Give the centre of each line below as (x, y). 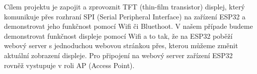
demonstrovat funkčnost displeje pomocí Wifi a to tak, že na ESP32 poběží (118, 36)
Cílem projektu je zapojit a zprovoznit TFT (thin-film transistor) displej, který (125, 6)
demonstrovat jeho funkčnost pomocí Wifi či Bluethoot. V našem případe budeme (128, 26)
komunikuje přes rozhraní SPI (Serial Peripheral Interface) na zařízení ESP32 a (125, 16)
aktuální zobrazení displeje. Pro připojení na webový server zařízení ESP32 (118, 55)
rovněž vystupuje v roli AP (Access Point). (69, 65)
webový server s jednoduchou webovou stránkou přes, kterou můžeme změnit (121, 45)
